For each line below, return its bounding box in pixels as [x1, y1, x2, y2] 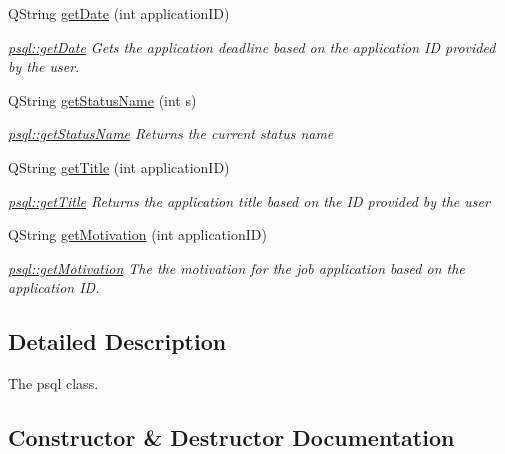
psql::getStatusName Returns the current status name [8, 123, 334, 144]
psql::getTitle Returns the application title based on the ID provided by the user [8, 190, 490, 211]
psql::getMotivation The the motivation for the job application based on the [8, 257, 465, 278]
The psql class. [8, 373, 99, 394]
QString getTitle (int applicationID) [8, 156, 230, 177]
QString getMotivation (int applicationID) [8, 224, 267, 245]
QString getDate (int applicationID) [8, 3, 230, 23]
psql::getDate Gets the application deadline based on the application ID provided [8, 36, 496, 57]
